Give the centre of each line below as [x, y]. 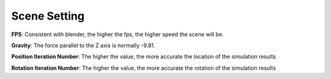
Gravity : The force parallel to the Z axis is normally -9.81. [83, 45]
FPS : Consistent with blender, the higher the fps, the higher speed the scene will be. [117, 34]
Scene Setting [48, 16]
